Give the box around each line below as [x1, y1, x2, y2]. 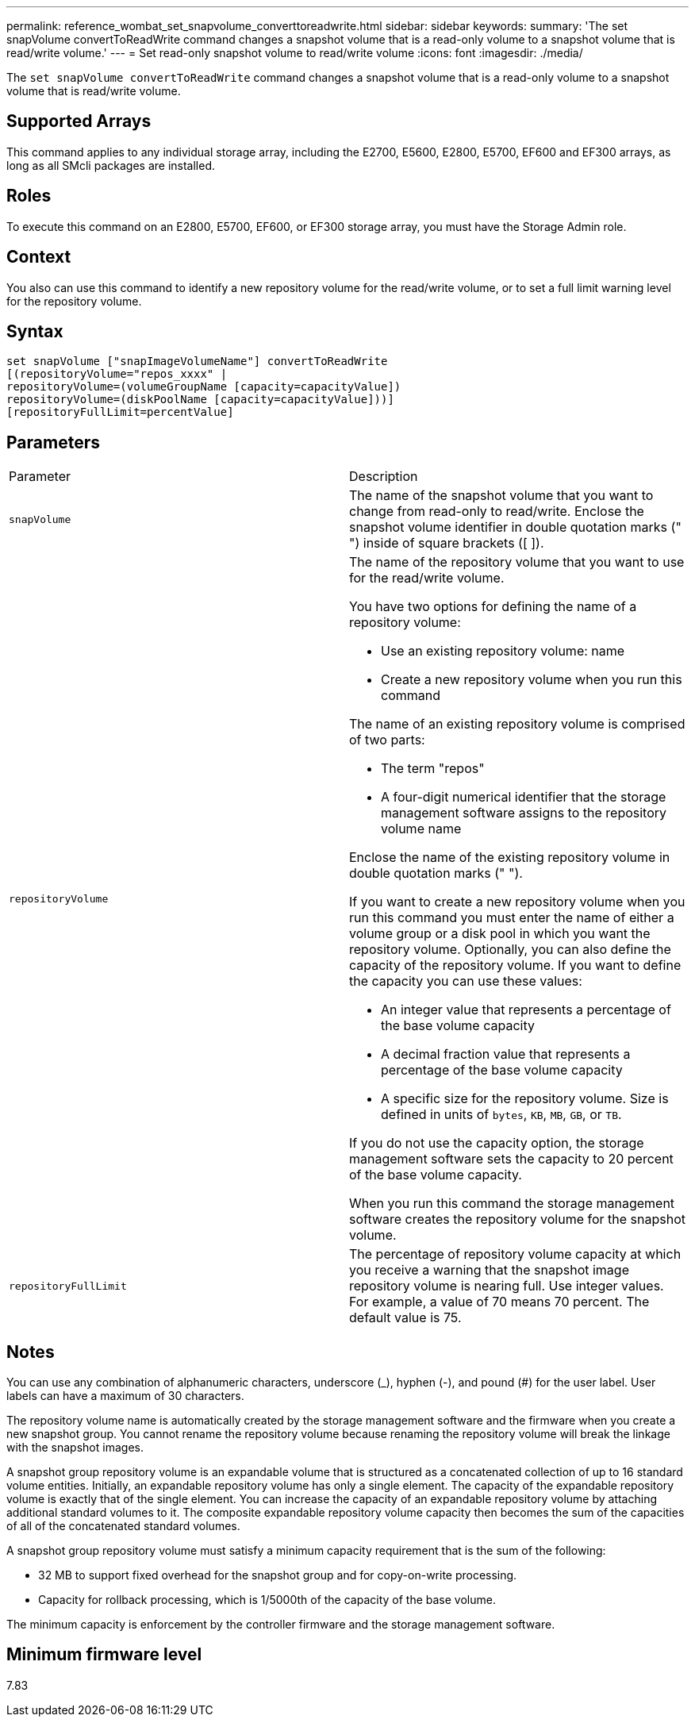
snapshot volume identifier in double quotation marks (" [349, 519, 682, 536]
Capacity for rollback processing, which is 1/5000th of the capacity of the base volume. [38, 1593, 496, 1607]
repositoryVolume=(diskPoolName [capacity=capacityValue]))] [6, 393, 394, 406]
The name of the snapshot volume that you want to [349, 487, 654, 504]
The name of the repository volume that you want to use [349, 554, 685, 571]
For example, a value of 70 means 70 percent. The [349, 1294, 650, 1310]
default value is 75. [349, 1310, 462, 1326]
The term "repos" [381, 760, 485, 777]
